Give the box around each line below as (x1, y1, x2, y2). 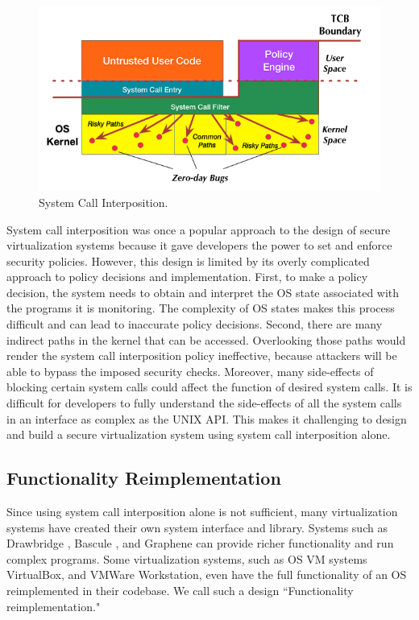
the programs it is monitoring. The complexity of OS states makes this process (6, 300, 395, 316)
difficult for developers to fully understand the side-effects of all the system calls (6, 395, 402, 411)
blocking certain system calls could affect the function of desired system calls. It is (6, 378, 413, 395)
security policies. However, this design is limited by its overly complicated (6, 252, 370, 269)
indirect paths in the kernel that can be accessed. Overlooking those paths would (6, 331, 406, 348)
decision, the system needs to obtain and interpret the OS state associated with (6, 283, 400, 300)
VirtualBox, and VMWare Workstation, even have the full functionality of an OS (6, 566, 407, 583)
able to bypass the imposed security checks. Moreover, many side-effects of (6, 362, 374, 379)
